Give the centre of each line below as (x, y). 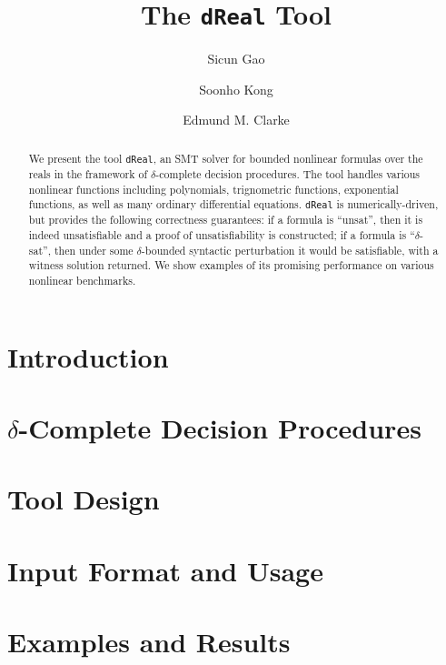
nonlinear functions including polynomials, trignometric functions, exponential (213, 189)
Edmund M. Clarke (236, 120)
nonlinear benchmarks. (82, 281)
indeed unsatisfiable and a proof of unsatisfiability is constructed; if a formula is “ (222, 235)
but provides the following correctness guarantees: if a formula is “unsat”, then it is (226, 220)
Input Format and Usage (165, 570)
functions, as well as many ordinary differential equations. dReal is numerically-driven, (233, 204)
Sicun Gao (236, 59)
